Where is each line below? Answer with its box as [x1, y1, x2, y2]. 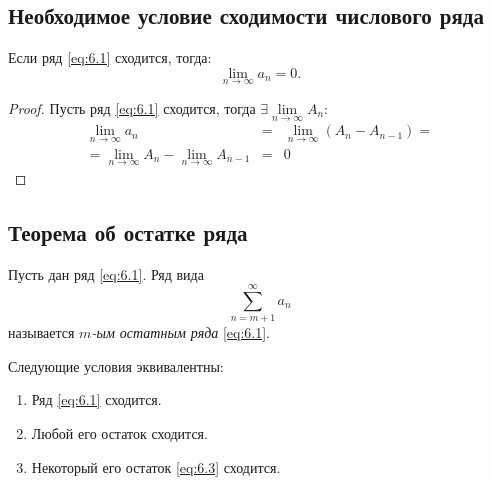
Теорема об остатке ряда [8, 216, 248, 247]
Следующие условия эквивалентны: [8, 355, 224, 376]
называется [8, 322, 75, 343]
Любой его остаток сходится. [31, 423, 208, 444]
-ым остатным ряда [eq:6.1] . [91, 322, 270, 343]
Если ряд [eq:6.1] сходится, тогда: [8, 47, 212, 68]
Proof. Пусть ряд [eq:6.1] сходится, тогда [8, 98, 256, 119]
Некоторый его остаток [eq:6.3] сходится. [31, 456, 281, 477]
